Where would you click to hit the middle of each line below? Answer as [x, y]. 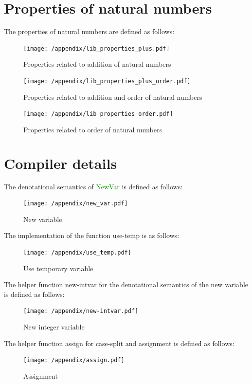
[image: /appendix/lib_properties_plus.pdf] [97, 48]
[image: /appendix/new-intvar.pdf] [81, 311]
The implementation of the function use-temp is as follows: [92, 235]
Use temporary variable [58, 268]
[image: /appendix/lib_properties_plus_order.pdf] [107, 81]
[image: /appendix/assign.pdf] [74, 360]
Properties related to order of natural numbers [93, 129]
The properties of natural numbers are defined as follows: [89, 31]
